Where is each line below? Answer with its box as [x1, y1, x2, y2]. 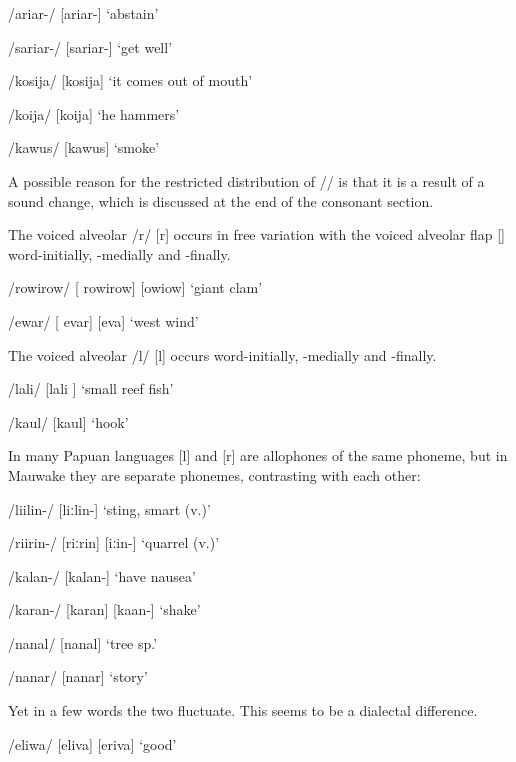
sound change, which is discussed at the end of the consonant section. [8, 190, 434, 211]
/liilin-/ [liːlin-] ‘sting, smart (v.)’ [8, 498, 211, 519]
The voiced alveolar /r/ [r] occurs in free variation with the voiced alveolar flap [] [8, 224, 505, 245]
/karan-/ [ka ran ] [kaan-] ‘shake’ [8, 599, 201, 620]
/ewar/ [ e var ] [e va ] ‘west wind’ [8, 310, 199, 331]
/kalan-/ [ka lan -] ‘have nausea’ [8, 565, 196, 586]
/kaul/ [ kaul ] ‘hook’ [8, 411, 129, 432]
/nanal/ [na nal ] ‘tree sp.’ [8, 632, 158, 653]
